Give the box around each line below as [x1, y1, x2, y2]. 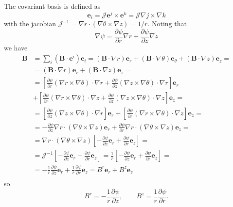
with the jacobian [4, 18, 56, 29]
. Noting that [147, 18, 187, 29]
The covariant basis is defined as [4, 1, 101, 11]
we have [4, 42, 28, 52]
